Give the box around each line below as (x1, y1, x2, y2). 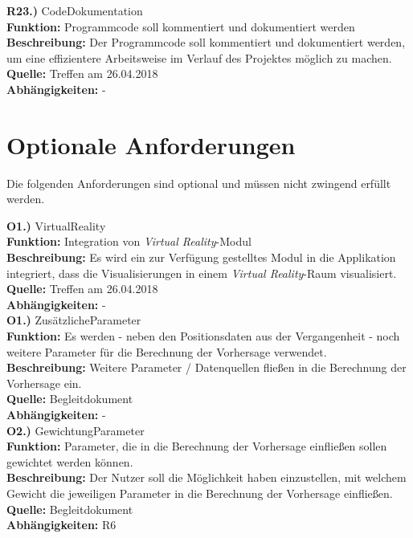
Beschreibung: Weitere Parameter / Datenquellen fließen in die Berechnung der (6, 359, 407, 376)
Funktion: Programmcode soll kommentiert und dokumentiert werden (6, 18, 355, 35)
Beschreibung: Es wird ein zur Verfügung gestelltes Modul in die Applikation (6, 249, 396, 266)
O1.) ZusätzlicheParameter (6, 312, 141, 328)
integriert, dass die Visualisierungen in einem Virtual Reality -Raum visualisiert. (6, 264, 397, 281)
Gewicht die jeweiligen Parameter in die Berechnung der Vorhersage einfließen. (6, 484, 393, 501)
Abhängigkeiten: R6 (6, 516, 117, 533)
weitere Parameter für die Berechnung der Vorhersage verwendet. (6, 343, 327, 360)
